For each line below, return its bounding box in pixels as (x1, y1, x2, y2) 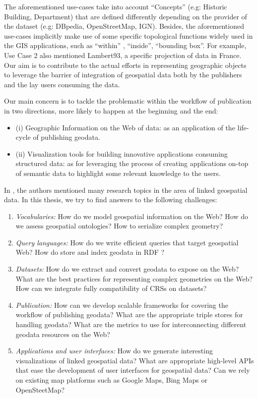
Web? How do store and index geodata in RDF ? (15, 247, 165, 257)
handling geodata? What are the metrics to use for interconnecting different (15, 319, 247, 330)
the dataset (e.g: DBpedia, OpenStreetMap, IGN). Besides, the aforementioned (4, 21, 244, 31)
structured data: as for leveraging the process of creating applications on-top (15, 158, 249, 169)
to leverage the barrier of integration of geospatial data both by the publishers (4, 69, 242, 80)
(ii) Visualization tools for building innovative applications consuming (15, 148, 228, 159)
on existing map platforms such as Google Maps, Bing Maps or (15, 375, 208, 385)
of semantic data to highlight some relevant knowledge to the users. (15, 168, 221, 178)
